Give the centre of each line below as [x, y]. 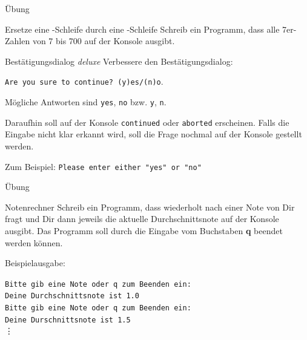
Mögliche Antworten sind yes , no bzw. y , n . [86, 102]
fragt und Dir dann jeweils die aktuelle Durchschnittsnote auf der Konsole [142, 219]
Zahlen [18, 41]
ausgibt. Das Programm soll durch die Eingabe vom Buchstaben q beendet [144, 230]
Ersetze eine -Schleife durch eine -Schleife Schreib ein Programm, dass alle [142, 29]
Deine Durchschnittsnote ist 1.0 [72, 296]
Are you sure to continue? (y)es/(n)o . [84, 81]
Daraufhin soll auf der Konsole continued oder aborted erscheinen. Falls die [147, 122]
